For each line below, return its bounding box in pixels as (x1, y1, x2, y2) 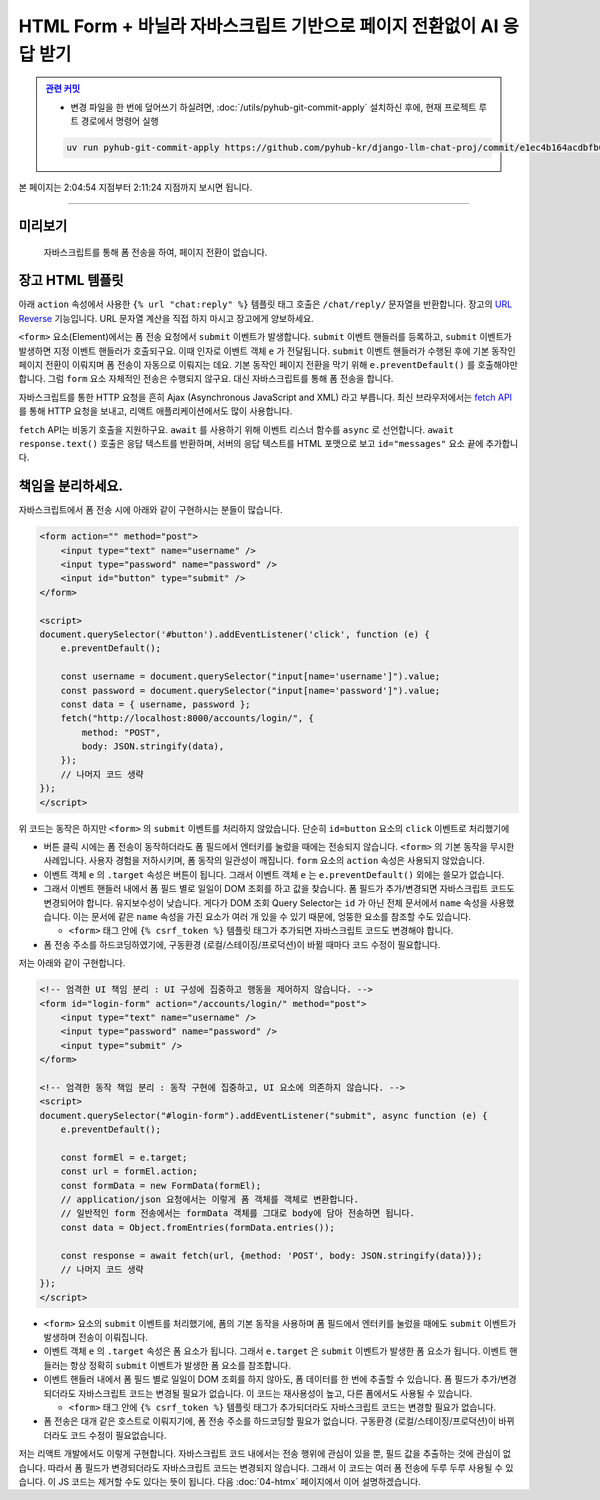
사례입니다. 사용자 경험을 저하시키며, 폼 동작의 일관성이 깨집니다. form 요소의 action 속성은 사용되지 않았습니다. (43, 855, 485, 867)
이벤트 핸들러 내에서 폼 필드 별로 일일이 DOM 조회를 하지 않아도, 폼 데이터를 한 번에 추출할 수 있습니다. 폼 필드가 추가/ (43, 1373, 501, 1385)
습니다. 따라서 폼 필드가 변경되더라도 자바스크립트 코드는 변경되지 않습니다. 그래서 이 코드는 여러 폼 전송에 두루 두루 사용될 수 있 (18, 1461, 514, 1474)
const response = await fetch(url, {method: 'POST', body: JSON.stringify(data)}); (60, 1250, 483, 1261)
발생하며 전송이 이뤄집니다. (43, 1331, 149, 1344)
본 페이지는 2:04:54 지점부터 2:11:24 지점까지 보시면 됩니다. (18, 181, 253, 194)
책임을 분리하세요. (18, 478, 124, 495)
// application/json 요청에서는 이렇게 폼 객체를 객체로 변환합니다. (60, 1193, 360, 1205)
